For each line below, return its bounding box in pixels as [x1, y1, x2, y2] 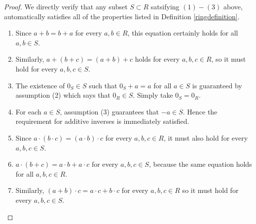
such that [89, 80, 117, 90]
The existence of [15, 80, 65, 90]
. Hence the [183, 106, 218, 116]
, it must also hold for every [163, 132, 248, 143]
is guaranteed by [192, 80, 242, 90]
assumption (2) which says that [15, 90, 110, 100]
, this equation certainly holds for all [127, 28, 238, 38]
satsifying [150, 1, 180, 11]
